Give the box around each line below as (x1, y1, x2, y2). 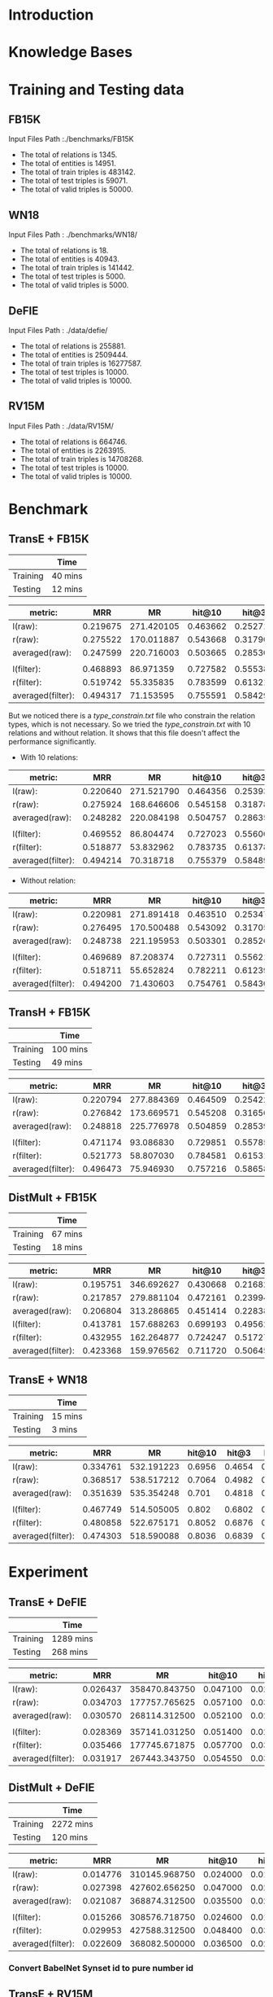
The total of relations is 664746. (19, 437, 128, 446)
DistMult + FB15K (8, 1191, 97, 1205)
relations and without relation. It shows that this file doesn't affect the (8, 727, 240, 738)
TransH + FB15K (8, 1006, 91, 1020)
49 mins (51, 1056, 83, 1068)
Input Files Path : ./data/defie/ (8, 326, 108, 335)
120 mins (51, 1832, 89, 1843)
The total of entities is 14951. (19, 159, 116, 169)
